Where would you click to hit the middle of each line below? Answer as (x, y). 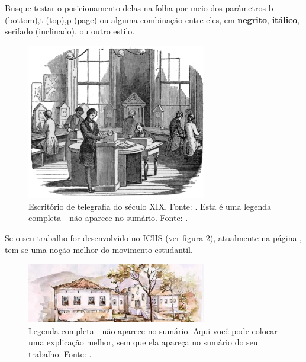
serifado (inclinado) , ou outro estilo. (70, 31)
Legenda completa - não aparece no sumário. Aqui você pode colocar (153, 330)
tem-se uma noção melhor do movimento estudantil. (99, 249)
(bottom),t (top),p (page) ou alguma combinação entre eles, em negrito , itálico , (152, 19)
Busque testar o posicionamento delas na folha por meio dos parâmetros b (139, 8)
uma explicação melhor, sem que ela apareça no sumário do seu (143, 342)
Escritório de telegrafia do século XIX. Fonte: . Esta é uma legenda (150, 206)
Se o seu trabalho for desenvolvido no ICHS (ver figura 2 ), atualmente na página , (154, 237)
